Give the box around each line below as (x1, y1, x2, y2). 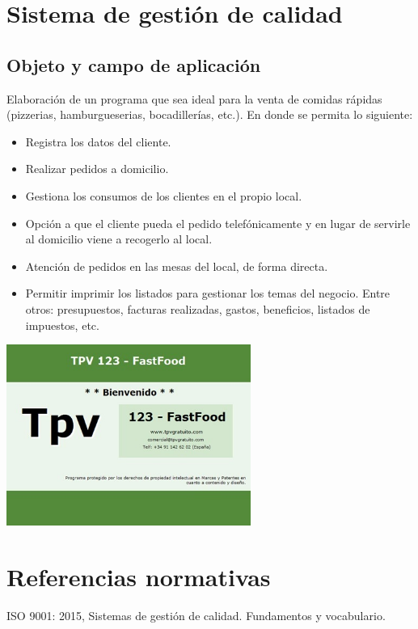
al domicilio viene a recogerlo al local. (25, 230, 213, 247)
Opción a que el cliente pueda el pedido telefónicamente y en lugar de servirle (25, 214, 411, 231)
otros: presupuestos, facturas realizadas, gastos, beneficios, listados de (25, 300, 370, 317)
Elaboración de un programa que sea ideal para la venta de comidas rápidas (6, 90, 382, 107)
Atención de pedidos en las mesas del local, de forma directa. (25, 257, 328, 274)
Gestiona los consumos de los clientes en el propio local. (25, 187, 302, 204)
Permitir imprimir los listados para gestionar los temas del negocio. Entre (25, 285, 391, 302)
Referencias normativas (6, 560, 271, 593)
